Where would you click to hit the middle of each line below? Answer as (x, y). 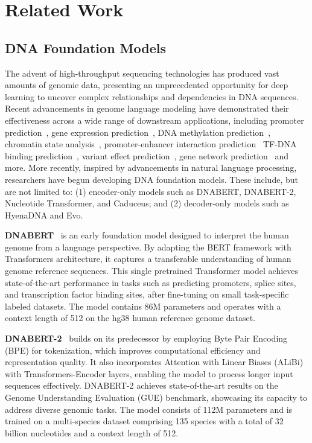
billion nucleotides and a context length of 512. (92, 432)
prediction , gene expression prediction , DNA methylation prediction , (138, 132)
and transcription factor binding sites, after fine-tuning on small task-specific (147, 294)
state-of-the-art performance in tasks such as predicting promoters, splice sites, (151, 282)
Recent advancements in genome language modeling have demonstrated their (147, 108)
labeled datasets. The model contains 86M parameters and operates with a (143, 306)
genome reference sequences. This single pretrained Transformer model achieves (152, 271)
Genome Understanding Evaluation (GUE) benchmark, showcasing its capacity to (156, 397)
